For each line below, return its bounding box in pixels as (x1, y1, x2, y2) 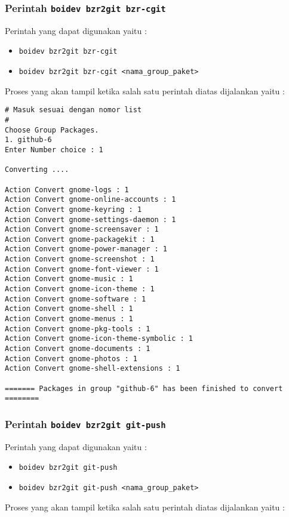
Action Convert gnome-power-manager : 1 (5, 245, 168, 254)
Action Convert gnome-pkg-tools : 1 (5, 324, 150, 333)
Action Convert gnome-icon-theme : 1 (5, 285, 155, 294)
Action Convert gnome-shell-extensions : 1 (5, 364, 180, 373)
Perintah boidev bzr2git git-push (5, 416, 166, 431)
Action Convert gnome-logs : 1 (5, 185, 129, 194)
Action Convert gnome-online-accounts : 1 (5, 195, 176, 204)
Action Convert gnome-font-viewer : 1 (5, 264, 159, 273)
